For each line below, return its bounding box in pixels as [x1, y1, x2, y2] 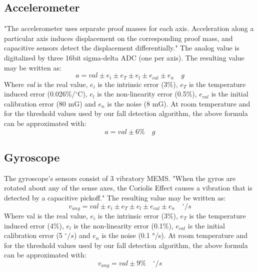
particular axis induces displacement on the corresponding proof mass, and [4, 32, 233, 43]
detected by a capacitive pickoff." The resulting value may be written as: [4, 192, 226, 202]
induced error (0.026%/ [4, 88, 75, 99]
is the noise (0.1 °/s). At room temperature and [101, 230, 247, 240]
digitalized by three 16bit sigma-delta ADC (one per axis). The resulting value [4, 52, 244, 62]
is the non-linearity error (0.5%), [97, 88, 197, 99]
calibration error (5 [4, 230, 62, 240]
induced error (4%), [4, 220, 64, 230]
